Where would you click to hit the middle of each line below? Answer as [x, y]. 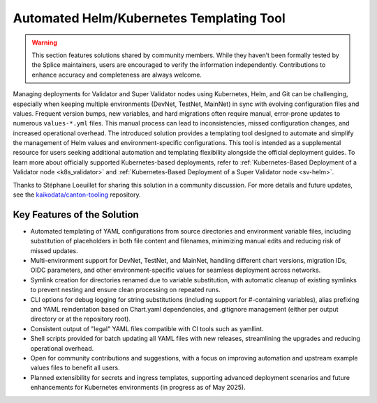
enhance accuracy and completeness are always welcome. [117, 75]
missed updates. [54, 250]
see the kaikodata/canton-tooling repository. [77, 195]
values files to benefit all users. [75, 368]
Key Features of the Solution [76, 214]
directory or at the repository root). [80, 319]
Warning [44, 43]
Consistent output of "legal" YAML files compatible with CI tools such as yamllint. [147, 328]
